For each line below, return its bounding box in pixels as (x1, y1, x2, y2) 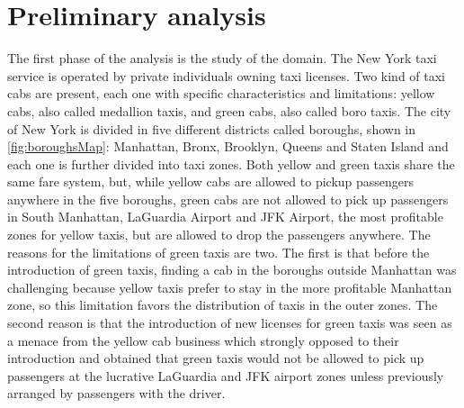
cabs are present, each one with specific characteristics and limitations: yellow (7, 84, 435, 103)
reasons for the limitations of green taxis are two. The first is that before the (7, 242, 430, 261)
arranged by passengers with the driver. (7, 384, 226, 403)
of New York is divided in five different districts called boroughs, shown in (7, 119, 416, 138)
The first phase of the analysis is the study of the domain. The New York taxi (7, 49, 437, 68)
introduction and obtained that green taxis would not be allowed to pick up (7, 349, 424, 367)
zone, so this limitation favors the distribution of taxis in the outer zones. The (7, 295, 438, 314)
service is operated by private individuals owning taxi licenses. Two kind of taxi (7, 66, 446, 85)
